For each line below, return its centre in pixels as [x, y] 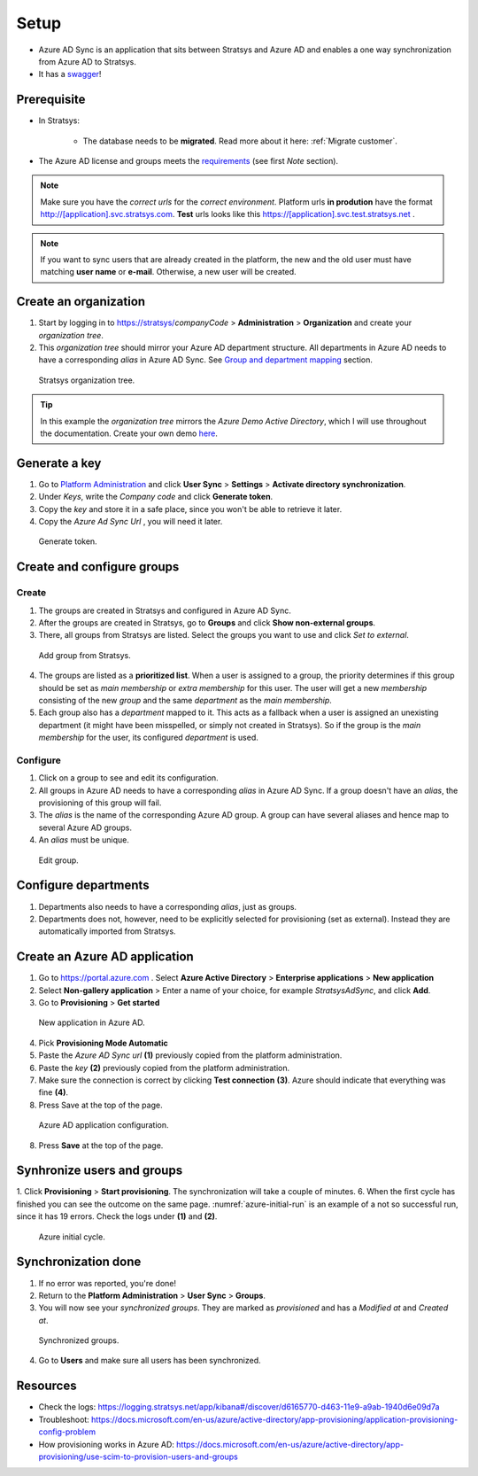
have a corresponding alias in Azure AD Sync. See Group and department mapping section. [206, 360]
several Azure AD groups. [85, 827]
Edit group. [58, 860]
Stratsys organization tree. [87, 380]
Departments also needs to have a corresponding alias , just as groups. [167, 906]
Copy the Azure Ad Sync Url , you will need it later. [131, 522]
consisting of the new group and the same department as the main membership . [185, 700]
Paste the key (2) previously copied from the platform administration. [164, 1068]
